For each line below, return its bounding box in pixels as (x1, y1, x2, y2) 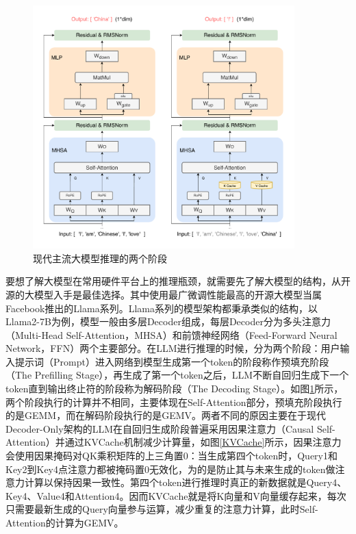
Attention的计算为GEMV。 (5, 516, 124, 529)
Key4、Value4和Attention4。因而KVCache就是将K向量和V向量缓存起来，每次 (5, 488, 346, 503)
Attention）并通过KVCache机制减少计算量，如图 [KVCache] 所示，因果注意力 (5, 435, 342, 449)
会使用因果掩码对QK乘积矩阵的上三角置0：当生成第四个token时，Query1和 (5, 448, 338, 463)
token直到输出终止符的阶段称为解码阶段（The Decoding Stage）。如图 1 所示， (5, 381, 344, 396)
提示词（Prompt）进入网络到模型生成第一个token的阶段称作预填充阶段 (14, 354, 329, 368)
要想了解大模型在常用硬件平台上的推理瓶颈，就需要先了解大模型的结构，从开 (5, 274, 351, 288)
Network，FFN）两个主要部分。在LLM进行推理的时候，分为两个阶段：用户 (5, 341, 340, 355)
